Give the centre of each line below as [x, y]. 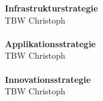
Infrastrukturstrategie [51, 8]
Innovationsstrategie [48, 79]
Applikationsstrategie [50, 43]
